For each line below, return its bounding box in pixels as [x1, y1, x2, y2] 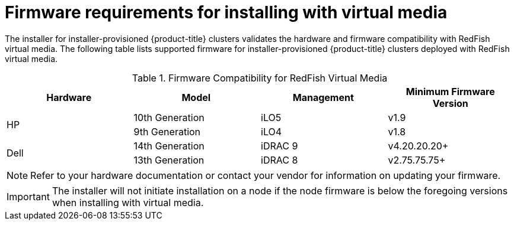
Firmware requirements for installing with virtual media [5, 2, 448, 22]
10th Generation [133, 111, 205, 123]
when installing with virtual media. [52, 196, 204, 208]
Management [292, 91, 354, 103]
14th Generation [133, 139, 205, 152]
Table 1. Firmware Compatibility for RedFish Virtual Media [132, 71, 388, 84]
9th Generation [133, 125, 201, 138]
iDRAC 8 [261, 154, 298, 166]
